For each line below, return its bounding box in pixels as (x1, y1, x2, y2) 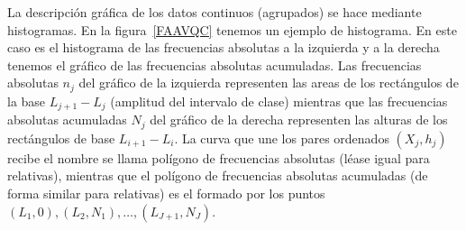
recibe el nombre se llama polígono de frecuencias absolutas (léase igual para (7, 148, 430, 167)
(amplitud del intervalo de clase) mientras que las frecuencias (110, 91, 448, 110)
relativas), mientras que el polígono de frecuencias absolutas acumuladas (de (7, 166, 428, 185)
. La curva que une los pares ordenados (174, 128, 389, 147)
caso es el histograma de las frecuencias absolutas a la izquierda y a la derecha (7, 38, 440, 57)
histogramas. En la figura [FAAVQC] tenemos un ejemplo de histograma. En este (7, 20, 457, 39)
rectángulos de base (7, 128, 115, 147)
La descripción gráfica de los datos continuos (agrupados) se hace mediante (7, 3, 422, 21)
